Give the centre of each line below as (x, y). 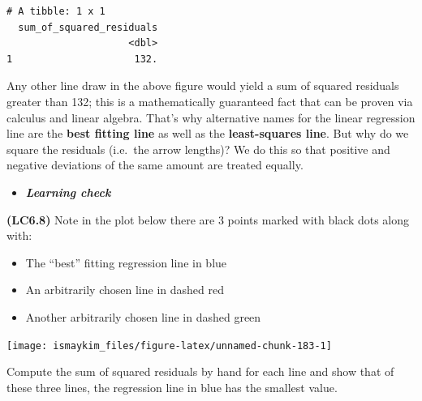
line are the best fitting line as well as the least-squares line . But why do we (208, 133)
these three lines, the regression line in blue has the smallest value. (172, 387)
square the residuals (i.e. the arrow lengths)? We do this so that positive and (198, 149)
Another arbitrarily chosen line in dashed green (143, 316)
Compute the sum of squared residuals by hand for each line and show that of (200, 371)
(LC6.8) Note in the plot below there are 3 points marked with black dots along (208, 219)
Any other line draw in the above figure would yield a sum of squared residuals (203, 85)
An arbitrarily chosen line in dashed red (125, 290)
